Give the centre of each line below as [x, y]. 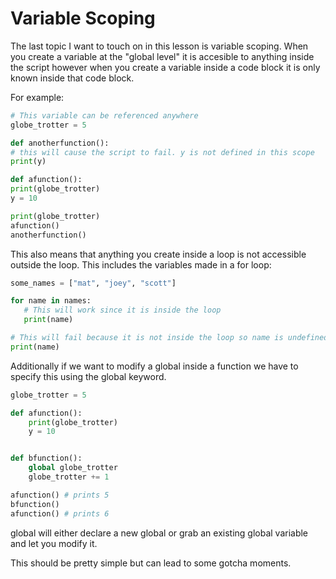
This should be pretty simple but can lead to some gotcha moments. [151, 563]
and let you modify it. [54, 543]
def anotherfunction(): [60, 143]
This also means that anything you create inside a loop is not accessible [158, 254]
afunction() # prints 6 [60, 513]
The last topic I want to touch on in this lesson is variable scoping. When [159, 46]
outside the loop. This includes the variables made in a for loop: [141, 264]
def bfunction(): [46, 458]
